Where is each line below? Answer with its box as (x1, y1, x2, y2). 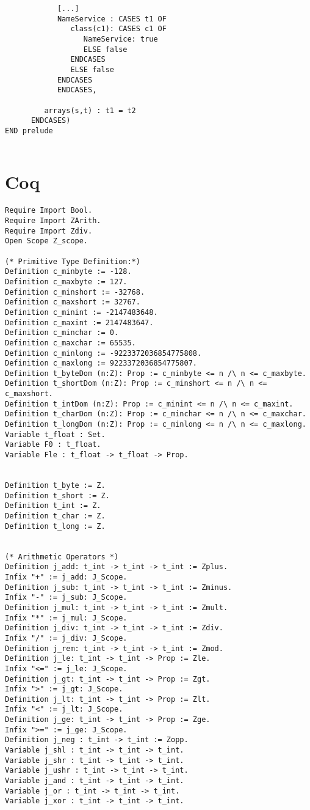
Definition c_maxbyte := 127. (5, 277, 128, 286)
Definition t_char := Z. (5, 512, 106, 520)
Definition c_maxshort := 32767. (5, 298, 140, 307)
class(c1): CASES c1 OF (70, 24, 167, 34)
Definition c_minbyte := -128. (5, 267, 132, 276)
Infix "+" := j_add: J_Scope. (5, 572, 128, 581)
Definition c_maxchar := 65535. (5, 338, 136, 347)
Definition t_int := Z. (5, 501, 101, 510)
